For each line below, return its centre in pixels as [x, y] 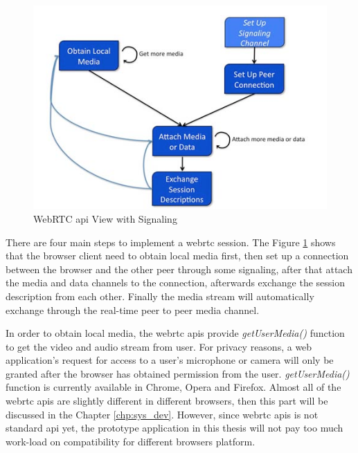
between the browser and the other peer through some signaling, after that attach [179, 269]
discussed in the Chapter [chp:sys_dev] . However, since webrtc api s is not [162, 414]
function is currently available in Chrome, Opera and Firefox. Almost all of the [173, 387]
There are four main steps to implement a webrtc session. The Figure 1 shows [171, 242]
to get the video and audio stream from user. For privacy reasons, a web [159, 346]
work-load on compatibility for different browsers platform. [131, 441]
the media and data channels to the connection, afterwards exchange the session [176, 283]
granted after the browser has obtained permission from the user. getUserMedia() [178, 373]
